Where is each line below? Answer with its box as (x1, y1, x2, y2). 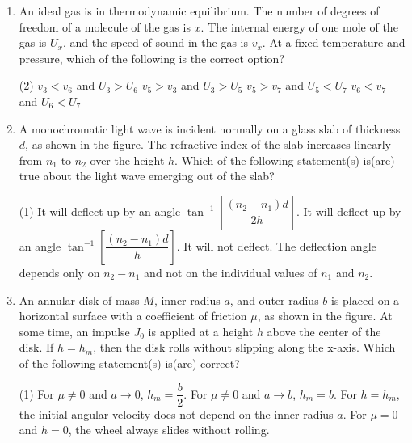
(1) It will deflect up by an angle (19, 202, 181, 219)
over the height (90, 151, 165, 168)
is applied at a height (148, 323, 254, 340)
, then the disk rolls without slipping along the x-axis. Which (93, 339, 396, 356)
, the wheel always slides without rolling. (68, 421, 270, 438)
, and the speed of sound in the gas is (63, 34, 248, 51)
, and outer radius (229, 291, 319, 308)
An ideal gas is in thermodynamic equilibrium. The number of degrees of (19, 2, 380, 19)
